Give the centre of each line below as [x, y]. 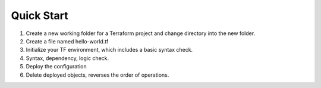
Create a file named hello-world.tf [67, 41]
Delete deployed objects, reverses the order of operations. [97, 75]
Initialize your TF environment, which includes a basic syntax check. [109, 50]
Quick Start [40, 15]
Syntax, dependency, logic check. [67, 58]
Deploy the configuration [56, 67]
